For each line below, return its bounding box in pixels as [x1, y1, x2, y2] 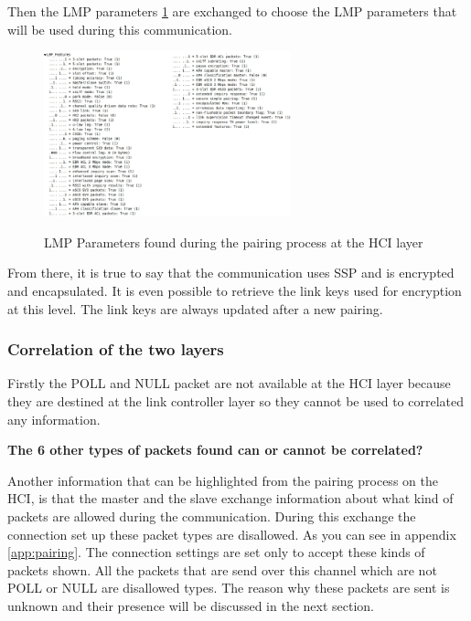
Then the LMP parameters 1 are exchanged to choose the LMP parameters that [7, 2, 457, 20]
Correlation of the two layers [7, 338, 224, 361]
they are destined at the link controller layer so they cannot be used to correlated [7, 392, 464, 411]
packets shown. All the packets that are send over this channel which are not [7, 560, 437, 579]
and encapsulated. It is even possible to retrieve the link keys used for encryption [7, 281, 462, 300]
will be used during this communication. [7, 19, 232, 38]
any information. [7, 409, 101, 428]
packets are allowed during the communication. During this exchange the [7, 507, 416, 525]
